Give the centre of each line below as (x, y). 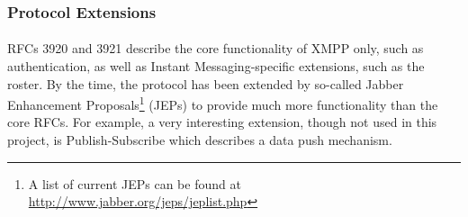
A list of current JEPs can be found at (135, 183)
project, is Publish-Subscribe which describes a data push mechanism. (200, 140)
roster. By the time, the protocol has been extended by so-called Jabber (206, 83)
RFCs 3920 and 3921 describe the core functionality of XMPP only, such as (216, 48)
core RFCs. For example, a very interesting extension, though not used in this (222, 122)
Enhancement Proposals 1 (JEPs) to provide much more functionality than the (223, 103)
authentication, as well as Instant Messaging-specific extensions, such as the (216, 66)
